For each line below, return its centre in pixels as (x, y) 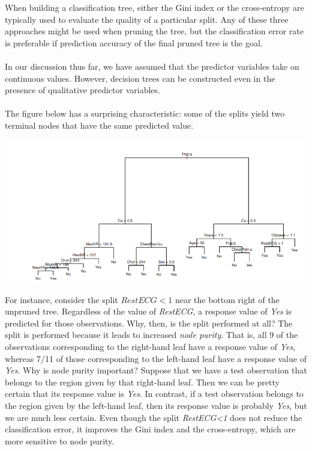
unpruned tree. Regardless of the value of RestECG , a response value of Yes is (148, 311)
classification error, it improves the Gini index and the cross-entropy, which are (150, 429)
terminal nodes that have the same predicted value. (99, 125)
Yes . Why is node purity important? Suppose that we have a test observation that (156, 370)
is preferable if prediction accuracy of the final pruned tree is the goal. (134, 42)
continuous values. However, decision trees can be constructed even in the (140, 78)
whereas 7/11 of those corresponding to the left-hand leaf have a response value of (156, 358)
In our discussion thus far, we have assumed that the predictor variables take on (152, 66)
